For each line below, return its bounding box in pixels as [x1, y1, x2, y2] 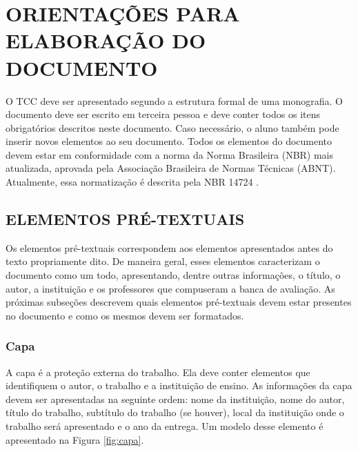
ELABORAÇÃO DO [6, 26, 206, 55]
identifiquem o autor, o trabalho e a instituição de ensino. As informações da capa [6, 378, 352, 393]
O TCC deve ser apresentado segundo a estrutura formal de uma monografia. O [6, 93, 343, 108]
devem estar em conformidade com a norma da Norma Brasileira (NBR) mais [6, 147, 334, 161]
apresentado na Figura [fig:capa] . [6, 432, 144, 446]
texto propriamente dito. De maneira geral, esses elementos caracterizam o [6, 254, 320, 268]
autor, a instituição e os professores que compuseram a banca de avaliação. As [6, 281, 335, 295]
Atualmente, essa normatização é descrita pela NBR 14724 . [6, 175, 259, 189]
